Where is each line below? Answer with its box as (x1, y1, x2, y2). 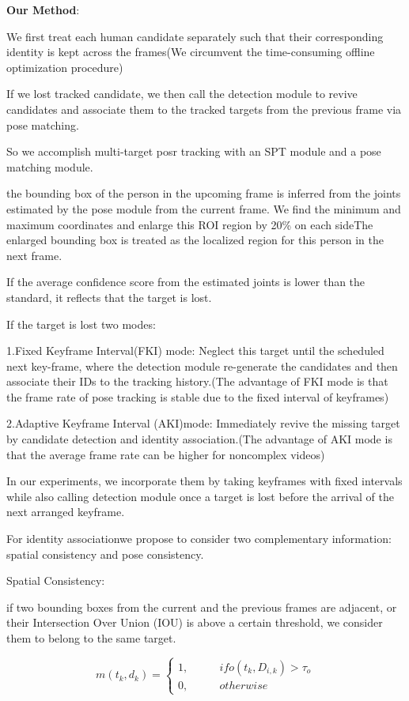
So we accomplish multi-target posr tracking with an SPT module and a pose (6, 143, 381, 160)
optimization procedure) (6, 58, 123, 75)
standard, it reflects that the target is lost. (6, 288, 212, 305)
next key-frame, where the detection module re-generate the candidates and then (6, 357, 398, 374)
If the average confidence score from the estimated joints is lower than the (6, 273, 365, 290)
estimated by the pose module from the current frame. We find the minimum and (6, 200, 401, 217)
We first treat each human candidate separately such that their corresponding (6, 28, 384, 44)
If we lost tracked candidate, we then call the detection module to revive (6, 85, 358, 102)
